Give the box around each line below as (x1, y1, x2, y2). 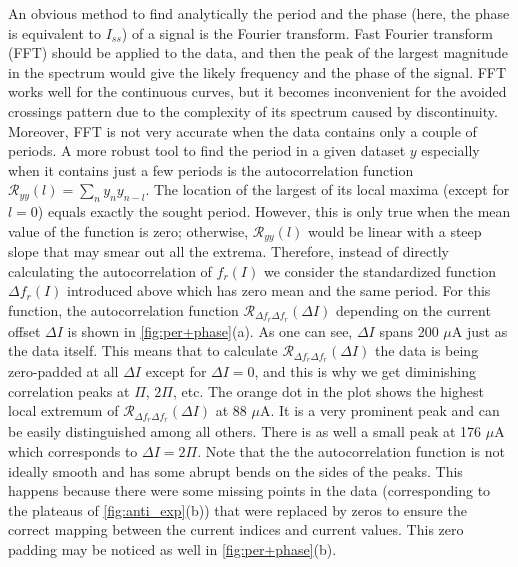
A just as (451, 320, 508, 341)
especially (421, 140, 480, 161)
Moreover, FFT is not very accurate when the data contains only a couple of (8, 120, 477, 141)
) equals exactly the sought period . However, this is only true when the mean (37, 201, 511, 222)
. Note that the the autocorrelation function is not (197, 440, 505, 461)
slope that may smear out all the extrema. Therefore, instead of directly (8, 241, 450, 262)
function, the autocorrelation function (8, 299, 239, 320)
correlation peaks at (8, 380, 130, 401)
